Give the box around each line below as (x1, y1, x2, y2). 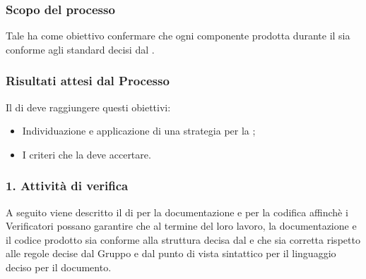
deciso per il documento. (6, 260, 112, 274)
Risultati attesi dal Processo (6, 72, 170, 89)
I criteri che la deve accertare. (22, 147, 151, 161)
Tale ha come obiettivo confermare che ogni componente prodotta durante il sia (6, 28, 350, 43)
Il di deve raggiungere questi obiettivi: (6, 99, 171, 114)
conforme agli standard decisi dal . (6, 42, 155, 56)
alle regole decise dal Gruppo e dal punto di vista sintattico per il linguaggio (6, 246, 336, 261)
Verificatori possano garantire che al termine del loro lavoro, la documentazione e (6, 218, 357, 233)
